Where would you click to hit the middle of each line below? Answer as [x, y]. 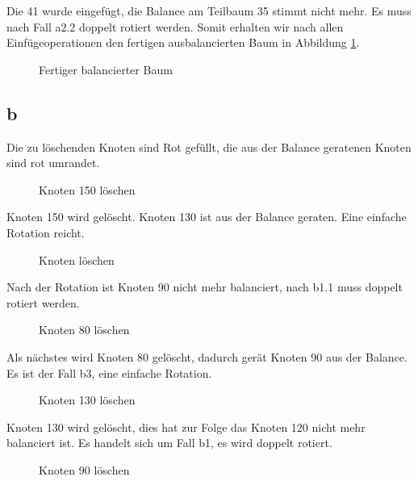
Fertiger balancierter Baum [106, 69]
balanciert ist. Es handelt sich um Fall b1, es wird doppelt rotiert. [169, 443]
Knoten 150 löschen [87, 189]
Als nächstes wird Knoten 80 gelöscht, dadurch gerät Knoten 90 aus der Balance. [207, 356]
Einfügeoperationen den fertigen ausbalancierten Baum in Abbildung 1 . [183, 42]
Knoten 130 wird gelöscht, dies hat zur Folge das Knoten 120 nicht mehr [186, 427]
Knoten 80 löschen [84, 330]
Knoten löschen [77, 259]
